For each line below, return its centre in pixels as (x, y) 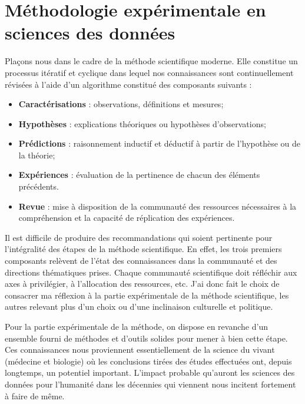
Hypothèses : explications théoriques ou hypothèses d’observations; (142, 123)
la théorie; (37, 155)
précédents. (39, 186)
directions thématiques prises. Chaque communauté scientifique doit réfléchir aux (151, 272)
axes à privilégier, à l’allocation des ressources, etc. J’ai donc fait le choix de (142, 284)
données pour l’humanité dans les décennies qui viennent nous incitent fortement (150, 384)
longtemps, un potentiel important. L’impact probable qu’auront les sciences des (150, 372)
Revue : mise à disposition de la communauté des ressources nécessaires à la (158, 206)
